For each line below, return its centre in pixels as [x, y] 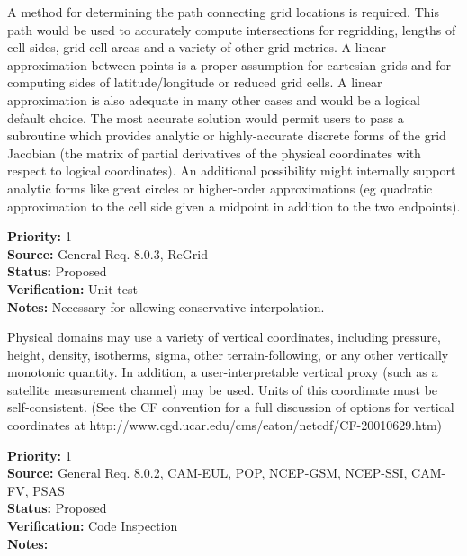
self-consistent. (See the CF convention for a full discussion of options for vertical [231, 407]
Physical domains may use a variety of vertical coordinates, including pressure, [224, 337]
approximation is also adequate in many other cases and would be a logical [214, 99]
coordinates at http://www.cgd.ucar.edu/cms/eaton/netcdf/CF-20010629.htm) [225, 425]
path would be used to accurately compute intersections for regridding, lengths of [232, 29]
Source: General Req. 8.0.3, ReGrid [108, 253]
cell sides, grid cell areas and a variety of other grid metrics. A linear [197, 47]
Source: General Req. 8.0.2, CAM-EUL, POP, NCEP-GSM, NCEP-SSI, [207, 473]
